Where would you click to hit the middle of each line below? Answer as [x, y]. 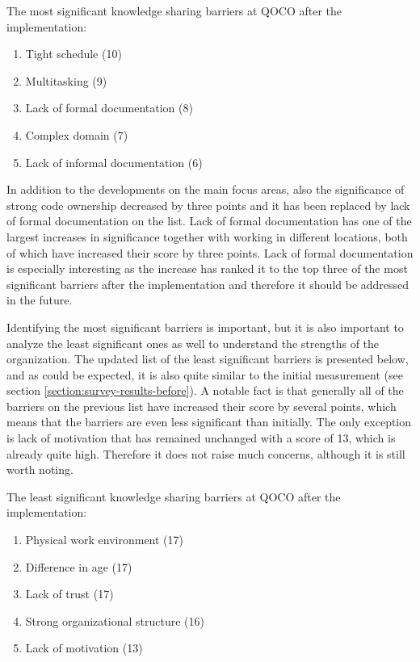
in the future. [40, 300]
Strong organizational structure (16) [115, 620]
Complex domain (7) [77, 134]
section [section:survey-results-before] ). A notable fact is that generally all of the [205, 390]
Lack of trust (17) [69, 594]
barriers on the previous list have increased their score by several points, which [202, 406]
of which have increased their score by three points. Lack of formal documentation [210, 252]
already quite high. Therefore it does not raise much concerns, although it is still [206, 453]
